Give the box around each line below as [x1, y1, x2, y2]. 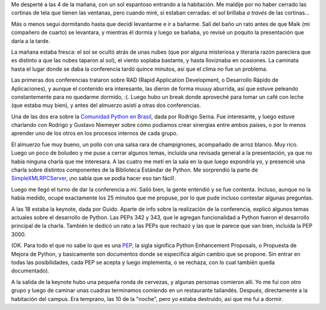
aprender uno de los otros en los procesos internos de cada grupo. [11, 130, 178, 137]
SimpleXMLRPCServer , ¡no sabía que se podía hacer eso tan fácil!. [11, 175, 176, 182]
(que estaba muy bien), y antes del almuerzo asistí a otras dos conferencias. [11, 102, 202, 109]
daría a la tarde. [11, 37, 51, 45]
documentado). [11, 267, 50, 274]
